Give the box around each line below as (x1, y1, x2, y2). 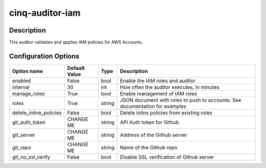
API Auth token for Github (120, 119, 179, 126)
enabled (12, 77, 32, 84)
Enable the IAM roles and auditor (120, 77, 196, 84)
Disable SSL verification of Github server (120, 153, 214, 160)
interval (12, 84, 30, 91)
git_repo (12, 144, 32, 151)
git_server (12, 131, 35, 138)
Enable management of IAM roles (120, 90, 197, 97)
